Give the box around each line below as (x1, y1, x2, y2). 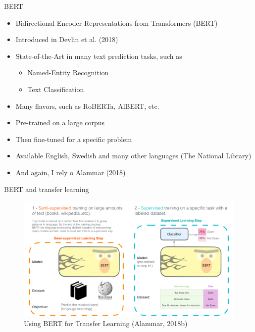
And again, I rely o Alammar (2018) (15, 167, 126, 177)
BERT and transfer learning (4, 184, 89, 194)
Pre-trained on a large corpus (15, 117, 105, 128)
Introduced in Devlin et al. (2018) (15, 34, 118, 45)
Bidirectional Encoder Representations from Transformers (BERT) (15, 17, 218, 28)
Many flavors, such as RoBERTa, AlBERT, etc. (15, 100, 159, 111)
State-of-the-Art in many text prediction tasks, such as (15, 50, 182, 61)
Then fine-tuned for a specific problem (15, 134, 132, 144)
